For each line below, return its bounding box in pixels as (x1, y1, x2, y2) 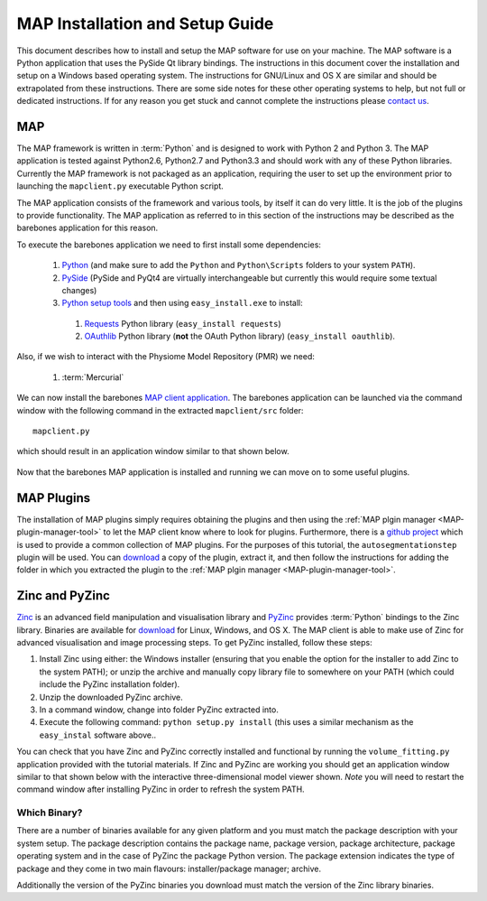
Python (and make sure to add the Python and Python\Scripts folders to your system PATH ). (61, 260, 416, 271)
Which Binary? (16, 806, 83, 819)
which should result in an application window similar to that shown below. (16, 446, 289, 457)
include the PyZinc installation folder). (39, 679, 180, 690)
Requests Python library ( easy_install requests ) (84, 318, 281, 329)
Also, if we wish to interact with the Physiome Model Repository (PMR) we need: (16, 351, 315, 362)
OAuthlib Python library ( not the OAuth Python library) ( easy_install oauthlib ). (84, 330, 396, 342)
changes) (61, 284, 97, 295)
